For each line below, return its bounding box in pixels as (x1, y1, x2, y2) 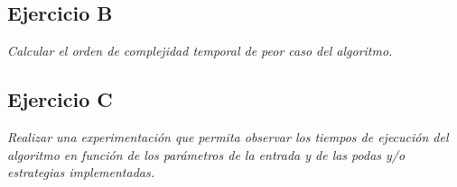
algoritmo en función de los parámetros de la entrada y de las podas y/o (7, 145, 406, 164)
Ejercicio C (7, 85, 113, 113)
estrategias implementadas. (7, 163, 154, 182)
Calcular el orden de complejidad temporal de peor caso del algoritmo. (7, 41, 393, 60)
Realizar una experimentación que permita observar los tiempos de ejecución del (7, 128, 449, 146)
